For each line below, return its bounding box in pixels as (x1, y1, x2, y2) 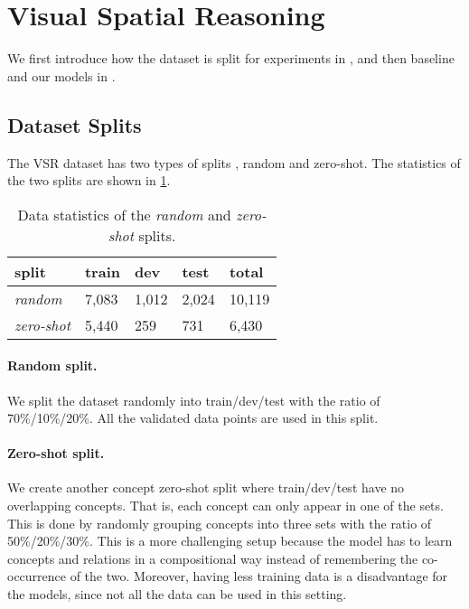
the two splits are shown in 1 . (7, 171, 171, 190)
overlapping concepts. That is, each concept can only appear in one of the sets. (7, 496, 444, 515)
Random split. (7, 356, 98, 375)
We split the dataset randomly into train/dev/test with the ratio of (7, 390, 380, 409)
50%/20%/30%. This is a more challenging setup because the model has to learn (7, 531, 453, 550)
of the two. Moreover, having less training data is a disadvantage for (70, 567, 448, 586)
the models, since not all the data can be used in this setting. (7, 585, 347, 604)
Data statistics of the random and (17, 203, 231, 225)
